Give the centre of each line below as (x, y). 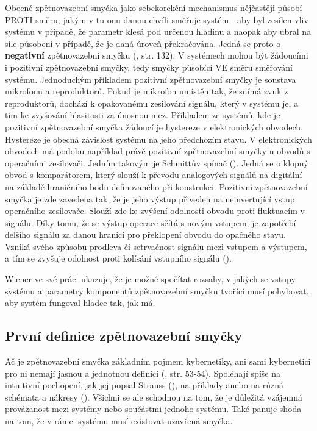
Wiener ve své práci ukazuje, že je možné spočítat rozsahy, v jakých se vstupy (150, 279)
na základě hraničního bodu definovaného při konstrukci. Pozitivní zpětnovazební (156, 186)
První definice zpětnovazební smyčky (124, 336)
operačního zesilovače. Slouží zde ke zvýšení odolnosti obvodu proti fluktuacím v (155, 211)
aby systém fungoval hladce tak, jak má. (80, 303)
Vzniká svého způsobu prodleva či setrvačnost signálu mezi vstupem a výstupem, (156, 246)
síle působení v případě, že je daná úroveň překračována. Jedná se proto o (143, 43)
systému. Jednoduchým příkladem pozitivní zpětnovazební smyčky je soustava (151, 79)
